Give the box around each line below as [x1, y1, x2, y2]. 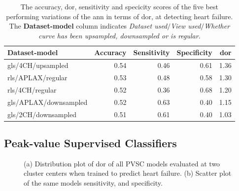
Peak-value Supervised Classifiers [4, 135, 177, 151]
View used [171, 21, 201, 31]
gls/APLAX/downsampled [7, 96, 88, 107]
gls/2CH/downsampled [7, 109, 77, 119]
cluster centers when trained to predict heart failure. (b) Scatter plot [24, 168, 232, 178]
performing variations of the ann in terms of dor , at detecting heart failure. [6, 11, 233, 21]
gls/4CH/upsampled [7, 60, 68, 70]
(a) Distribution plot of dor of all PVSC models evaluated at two [24, 158, 220, 168]
